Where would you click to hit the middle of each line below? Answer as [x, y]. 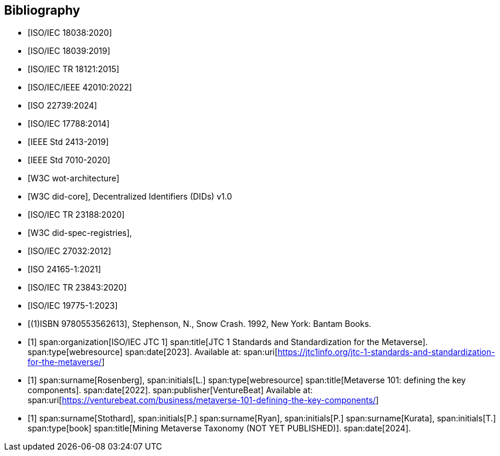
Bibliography [42, 10]
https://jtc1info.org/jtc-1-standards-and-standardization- [386, 352]
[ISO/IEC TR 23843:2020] [77, 288]
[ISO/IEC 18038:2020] [70, 33]
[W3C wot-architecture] [74, 178]
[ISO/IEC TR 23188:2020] [76, 215]
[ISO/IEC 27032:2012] [70, 251]
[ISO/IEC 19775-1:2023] [73, 306]
